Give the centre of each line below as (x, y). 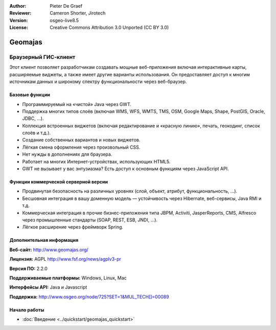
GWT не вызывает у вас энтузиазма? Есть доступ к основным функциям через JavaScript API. (125, 169)
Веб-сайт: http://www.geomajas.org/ (49, 250)
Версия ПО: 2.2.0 (29, 269)
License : (19, 28)
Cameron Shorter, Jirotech (78, 13)
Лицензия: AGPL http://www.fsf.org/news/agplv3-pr (65, 259)
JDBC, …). (33, 118)
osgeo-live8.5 (64, 20)
